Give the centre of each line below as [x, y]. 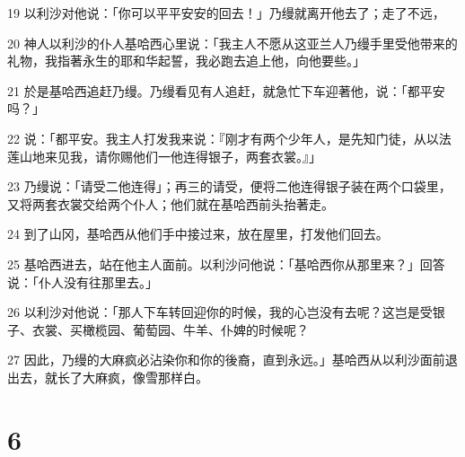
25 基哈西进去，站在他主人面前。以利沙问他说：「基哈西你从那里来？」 [214, 264]
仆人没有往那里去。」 [98, 281]
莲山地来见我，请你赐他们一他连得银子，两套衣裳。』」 [164, 156]
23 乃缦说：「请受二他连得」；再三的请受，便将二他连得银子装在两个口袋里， [229, 186]
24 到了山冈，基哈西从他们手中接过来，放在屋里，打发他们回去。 [198, 234]
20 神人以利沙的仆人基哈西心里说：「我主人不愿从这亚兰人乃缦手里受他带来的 [232, 43]
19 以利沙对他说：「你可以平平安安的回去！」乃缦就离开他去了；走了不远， [226, 13]
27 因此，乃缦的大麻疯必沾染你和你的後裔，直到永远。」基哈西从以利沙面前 [226, 360]
